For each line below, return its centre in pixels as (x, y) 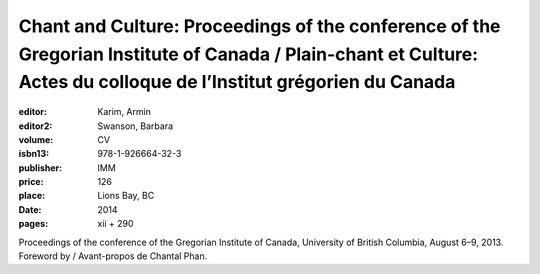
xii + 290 (115, 224)
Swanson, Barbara (135, 126)
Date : (30, 209)
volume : (36, 139)
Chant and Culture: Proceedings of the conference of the (259, 26)
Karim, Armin (124, 112)
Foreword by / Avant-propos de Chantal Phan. (113, 256)
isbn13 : (34, 154)
